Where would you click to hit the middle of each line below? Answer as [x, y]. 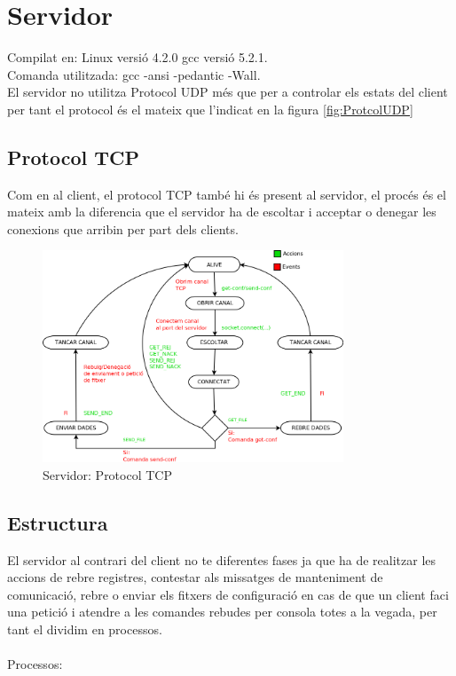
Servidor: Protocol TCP [107, 474]
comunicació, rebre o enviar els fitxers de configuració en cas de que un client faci [228, 594]
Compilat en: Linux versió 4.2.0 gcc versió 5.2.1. [138, 57]
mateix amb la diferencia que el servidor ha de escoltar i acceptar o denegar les [222, 212]
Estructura [58, 522]
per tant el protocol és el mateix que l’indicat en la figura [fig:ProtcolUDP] [210, 109]
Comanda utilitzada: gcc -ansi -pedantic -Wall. [134, 74]
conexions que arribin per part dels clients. [123, 228]
